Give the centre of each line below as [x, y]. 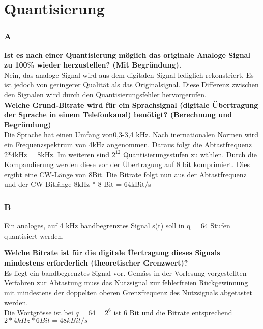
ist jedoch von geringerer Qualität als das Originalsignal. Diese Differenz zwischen [131, 85]
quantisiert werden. [34, 235]
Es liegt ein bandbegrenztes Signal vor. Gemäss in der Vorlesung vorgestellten [125, 272]
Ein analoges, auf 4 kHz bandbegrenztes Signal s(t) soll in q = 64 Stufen [117, 226]
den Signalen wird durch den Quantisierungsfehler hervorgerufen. [105, 94]
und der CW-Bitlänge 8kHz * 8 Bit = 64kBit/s [78, 184]
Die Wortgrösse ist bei [39, 312]
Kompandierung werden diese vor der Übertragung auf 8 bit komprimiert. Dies [127, 164]
